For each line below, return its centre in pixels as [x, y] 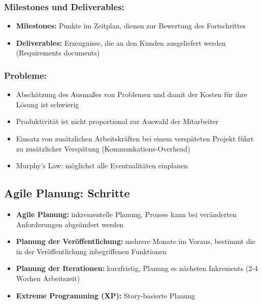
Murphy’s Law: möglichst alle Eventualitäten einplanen [102, 165]
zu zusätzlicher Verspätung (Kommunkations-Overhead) [103, 148]
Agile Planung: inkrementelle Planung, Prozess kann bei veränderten [126, 214]
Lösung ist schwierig [47, 104]
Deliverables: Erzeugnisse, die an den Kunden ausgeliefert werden [121, 42]
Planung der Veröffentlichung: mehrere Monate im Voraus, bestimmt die [136, 241]
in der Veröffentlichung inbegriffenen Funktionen [91, 251]
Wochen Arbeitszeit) [48, 278]
